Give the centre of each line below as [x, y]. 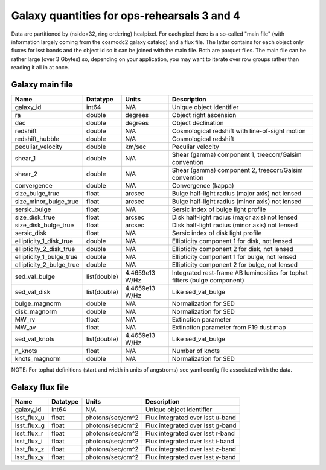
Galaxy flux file [40, 387]
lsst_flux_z [30, 449]
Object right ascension [204, 115]
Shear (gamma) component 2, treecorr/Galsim [237, 170]
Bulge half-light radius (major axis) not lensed [237, 194]
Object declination [198, 123]
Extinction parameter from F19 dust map [229, 328]
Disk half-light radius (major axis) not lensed [235, 217]
